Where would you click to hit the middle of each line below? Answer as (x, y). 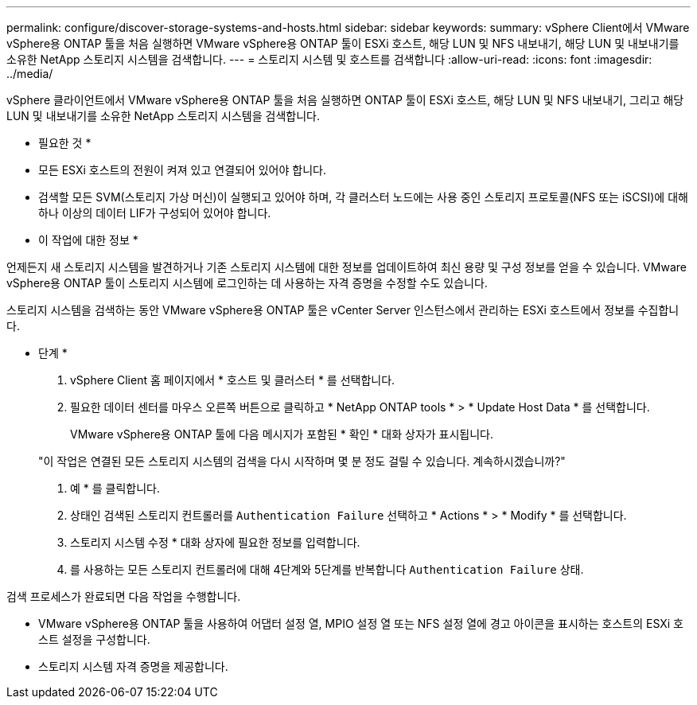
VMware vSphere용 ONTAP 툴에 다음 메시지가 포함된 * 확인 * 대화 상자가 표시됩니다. (282, 434)
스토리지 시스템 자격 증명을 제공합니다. (133, 666)
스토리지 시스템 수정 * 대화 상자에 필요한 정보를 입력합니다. (215, 542)
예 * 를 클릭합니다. (115, 488)
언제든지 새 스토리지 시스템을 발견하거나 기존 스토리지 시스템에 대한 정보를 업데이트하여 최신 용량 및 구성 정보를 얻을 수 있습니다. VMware (347, 267)
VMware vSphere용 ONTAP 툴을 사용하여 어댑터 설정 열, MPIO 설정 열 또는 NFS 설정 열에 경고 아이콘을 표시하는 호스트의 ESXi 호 (361, 623)
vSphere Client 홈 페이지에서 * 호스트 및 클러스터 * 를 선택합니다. (233, 380)
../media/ (30, 74)
